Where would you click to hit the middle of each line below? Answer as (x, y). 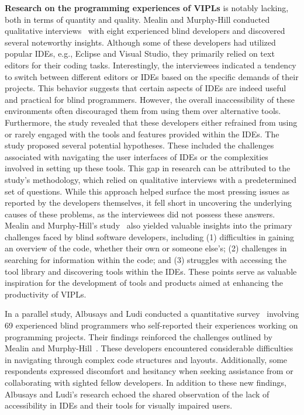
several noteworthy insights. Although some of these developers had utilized (140, 42)
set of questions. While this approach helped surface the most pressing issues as (147, 191)
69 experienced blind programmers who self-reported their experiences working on (151, 325)
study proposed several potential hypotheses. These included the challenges (139, 145)
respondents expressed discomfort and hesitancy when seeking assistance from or (149, 371)
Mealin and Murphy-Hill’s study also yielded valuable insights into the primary (148, 225)
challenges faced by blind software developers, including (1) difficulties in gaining (150, 236)
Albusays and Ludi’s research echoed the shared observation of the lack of (137, 394)
